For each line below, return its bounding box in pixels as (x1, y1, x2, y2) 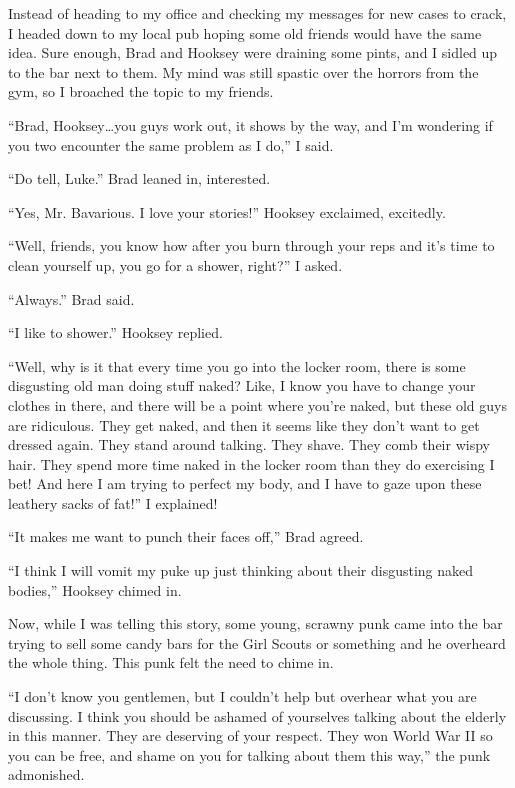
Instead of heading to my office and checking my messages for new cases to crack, (8, 3, 507, 23)
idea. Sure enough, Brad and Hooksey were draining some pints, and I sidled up (8, 42, 498, 63)
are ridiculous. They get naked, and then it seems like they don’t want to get (8, 414, 480, 435)
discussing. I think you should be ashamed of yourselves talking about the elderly (8, 705, 507, 726)
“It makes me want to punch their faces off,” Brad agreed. (8, 526, 364, 547)
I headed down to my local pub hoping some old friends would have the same (8, 22, 482, 43)
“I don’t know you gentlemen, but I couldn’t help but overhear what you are (8, 686, 477, 707)
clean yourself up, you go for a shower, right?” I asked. (8, 254, 343, 275)
